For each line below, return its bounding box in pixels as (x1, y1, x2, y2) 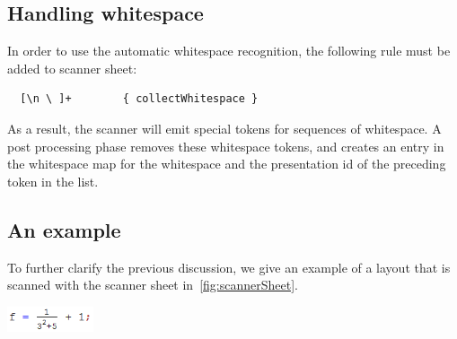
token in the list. (7, 171, 99, 190)
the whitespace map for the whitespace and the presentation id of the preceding (7, 154, 446, 173)
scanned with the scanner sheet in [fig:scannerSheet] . (7, 275, 298, 294)
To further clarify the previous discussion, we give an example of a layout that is (7, 257, 451, 276)
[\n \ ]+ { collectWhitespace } (20, 92, 259, 106)
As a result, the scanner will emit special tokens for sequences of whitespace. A (7, 118, 442, 137)
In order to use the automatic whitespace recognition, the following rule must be (7, 41, 451, 60)
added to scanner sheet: (7, 58, 137, 77)
